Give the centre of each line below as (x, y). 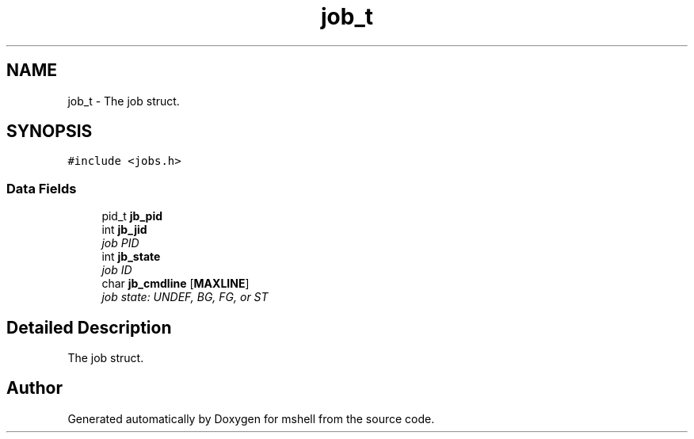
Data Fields (42, 188)
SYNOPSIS (50, 132)
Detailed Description (89, 327)
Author (34, 388)
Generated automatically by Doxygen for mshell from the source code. (251, 418)
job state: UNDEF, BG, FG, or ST (185, 297)
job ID (117, 270)
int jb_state (131, 257)
